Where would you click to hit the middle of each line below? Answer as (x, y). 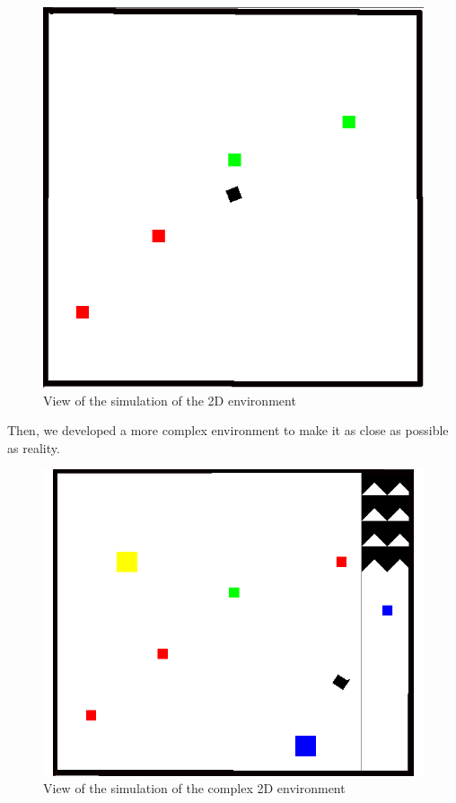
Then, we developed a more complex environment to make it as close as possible (228, 430)
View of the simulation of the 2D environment (170, 400)
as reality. (34, 447)
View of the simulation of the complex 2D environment (194, 788)
